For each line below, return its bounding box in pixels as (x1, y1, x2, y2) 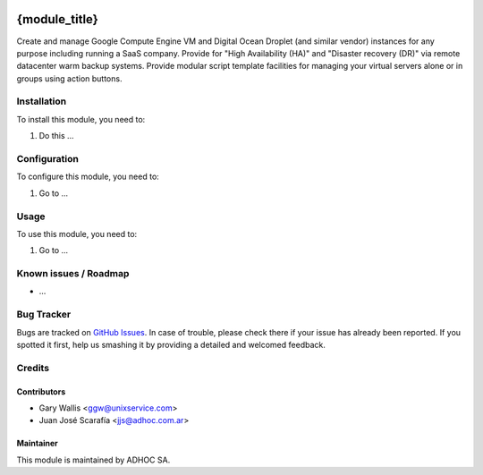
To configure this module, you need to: (16, 171, 160, 182)
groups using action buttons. (16, 72, 123, 84)
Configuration (16, 152, 80, 165)
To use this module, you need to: (16, 228, 138, 239)
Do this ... (38, 131, 75, 141)
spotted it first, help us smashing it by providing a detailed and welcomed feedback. (16, 339, 326, 350)
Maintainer (16, 438, 58, 449)
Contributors (16, 386, 66, 397)
